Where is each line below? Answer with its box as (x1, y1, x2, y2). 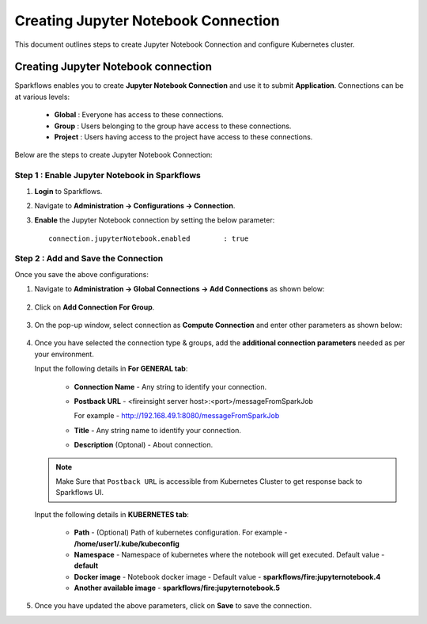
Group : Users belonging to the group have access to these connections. (54, 121, 292, 131)
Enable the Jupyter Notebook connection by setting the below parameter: (34, 215, 275, 225)
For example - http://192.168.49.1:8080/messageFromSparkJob (74, 411, 280, 420)
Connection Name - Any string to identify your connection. (74, 382, 267, 391)
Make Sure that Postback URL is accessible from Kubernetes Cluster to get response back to (55, 476, 363, 486)
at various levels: (14, 92, 70, 101)
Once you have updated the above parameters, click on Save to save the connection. (34, 601, 312, 611)
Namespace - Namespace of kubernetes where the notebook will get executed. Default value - (74, 550, 385, 559)
